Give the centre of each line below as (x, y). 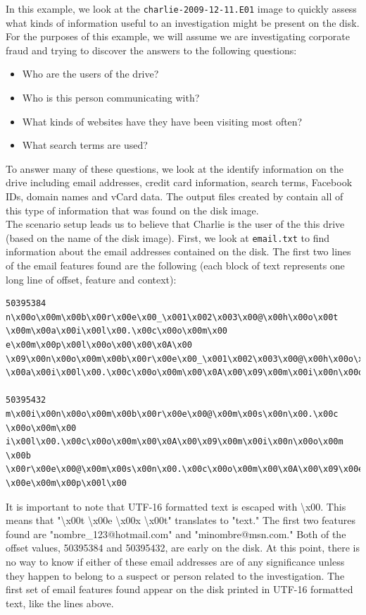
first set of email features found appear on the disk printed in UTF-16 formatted (179, 589)
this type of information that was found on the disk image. (132, 210)
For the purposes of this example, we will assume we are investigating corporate (178, 36)
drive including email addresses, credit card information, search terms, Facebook (179, 182)
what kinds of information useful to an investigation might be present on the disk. (183, 22)
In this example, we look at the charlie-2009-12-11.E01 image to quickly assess (181, 8)
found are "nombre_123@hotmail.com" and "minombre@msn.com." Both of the (176, 534)
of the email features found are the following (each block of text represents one (175, 266)
